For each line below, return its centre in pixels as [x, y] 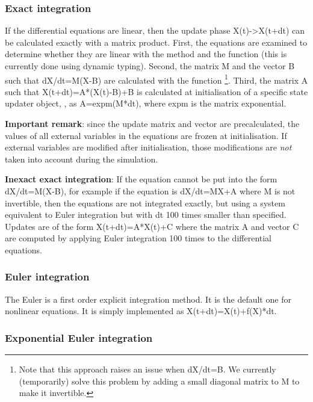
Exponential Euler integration [79, 337]
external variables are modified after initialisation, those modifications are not [148, 147]
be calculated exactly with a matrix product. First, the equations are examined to [156, 42]
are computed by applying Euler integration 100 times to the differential [138, 238]
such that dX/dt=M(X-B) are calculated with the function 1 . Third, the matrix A [156, 79]
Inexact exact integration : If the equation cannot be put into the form [141, 179]
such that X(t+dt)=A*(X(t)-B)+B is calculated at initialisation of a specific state [156, 91]
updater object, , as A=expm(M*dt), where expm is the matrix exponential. [146, 103]
